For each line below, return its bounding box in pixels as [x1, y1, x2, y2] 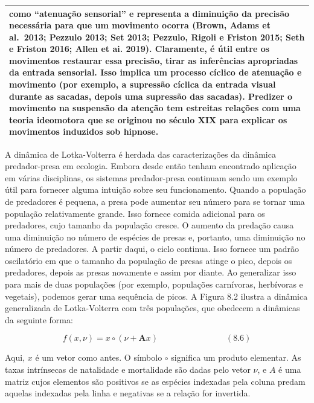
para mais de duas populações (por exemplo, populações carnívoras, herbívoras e [5, 278, 303, 291]
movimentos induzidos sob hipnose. [9, 125, 159, 138]
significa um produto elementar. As [171, 351, 301, 364]
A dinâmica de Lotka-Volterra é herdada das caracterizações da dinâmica [5, 147, 276, 160]
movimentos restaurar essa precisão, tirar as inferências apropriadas [9, 54, 298, 66]
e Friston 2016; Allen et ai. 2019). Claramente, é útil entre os [9, 42, 270, 55]
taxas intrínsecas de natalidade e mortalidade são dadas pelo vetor [5, 363, 251, 376]
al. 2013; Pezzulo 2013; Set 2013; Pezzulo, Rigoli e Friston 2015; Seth [9, 30, 305, 43]
